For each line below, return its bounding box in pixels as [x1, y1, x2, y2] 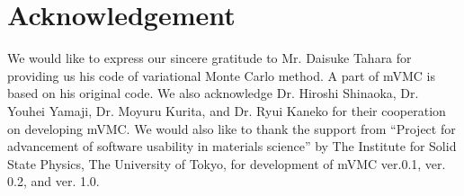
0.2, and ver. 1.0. [7, 172, 100, 191]
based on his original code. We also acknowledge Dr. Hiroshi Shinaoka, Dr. [7, 84, 419, 102]
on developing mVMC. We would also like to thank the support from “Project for [7, 119, 456, 138]
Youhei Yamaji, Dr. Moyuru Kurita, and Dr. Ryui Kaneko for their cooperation [7, 101, 446, 120]
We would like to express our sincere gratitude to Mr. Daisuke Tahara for [7, 49, 412, 67]
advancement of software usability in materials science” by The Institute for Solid [7, 137, 457, 156]
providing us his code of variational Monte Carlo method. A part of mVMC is [7, 66, 436, 85]
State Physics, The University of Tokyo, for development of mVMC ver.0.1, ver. [7, 154, 446, 173]
